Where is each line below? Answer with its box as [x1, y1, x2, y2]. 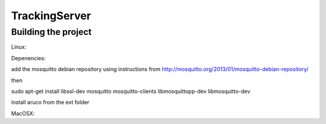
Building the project [11, 26, 92, 37]
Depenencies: [11, 54, 46, 61]
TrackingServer [11, 9, 92, 22]
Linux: [11, 43, 27, 51]
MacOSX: [11, 110, 35, 117]
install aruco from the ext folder [11, 99, 90, 106]
